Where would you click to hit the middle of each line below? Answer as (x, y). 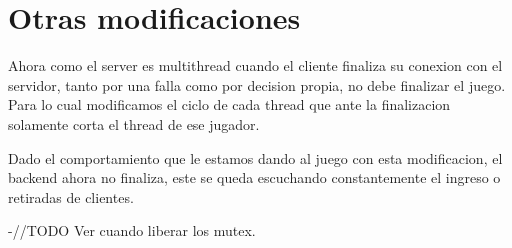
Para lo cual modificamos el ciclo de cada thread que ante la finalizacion (229, 104)
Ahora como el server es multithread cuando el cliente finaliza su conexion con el (255, 65)
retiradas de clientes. (71, 196)
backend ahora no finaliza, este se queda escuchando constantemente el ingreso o (254, 177)
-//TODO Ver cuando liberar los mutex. (132, 230)
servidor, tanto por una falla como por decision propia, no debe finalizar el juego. (257, 84)
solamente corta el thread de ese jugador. (134, 123)
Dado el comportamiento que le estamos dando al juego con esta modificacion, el (255, 157)
